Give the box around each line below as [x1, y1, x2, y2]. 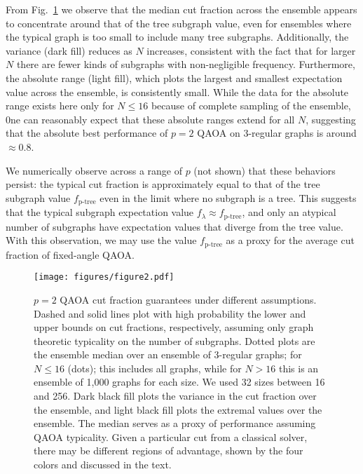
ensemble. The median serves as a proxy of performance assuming [34, 416, 316, 431]
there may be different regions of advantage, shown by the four [34, 443, 303, 458]
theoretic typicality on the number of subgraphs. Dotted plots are [34, 333, 315, 348]
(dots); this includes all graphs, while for [67, 360, 242, 375]
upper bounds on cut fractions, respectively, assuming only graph [34, 320, 314, 334]
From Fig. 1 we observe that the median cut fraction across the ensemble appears [6, 2, 357, 16]
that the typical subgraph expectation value [6, 205, 194, 219]
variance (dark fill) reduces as [6, 43, 132, 57]
